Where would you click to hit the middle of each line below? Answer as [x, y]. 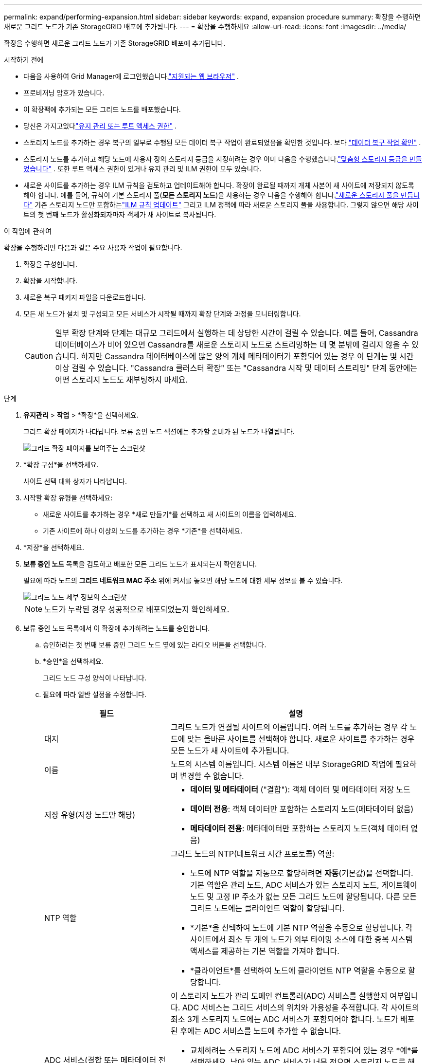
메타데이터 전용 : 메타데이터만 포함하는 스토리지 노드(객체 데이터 [299, 828]
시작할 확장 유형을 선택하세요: [68, 498]
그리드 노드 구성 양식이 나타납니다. [95, 678]
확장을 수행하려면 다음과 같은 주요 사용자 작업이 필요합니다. [93, 247]
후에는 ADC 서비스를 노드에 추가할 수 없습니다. [261, 1031]
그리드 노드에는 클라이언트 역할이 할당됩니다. [267, 908]
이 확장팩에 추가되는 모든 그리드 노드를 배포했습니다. [102, 109]
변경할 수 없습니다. [212, 776]
